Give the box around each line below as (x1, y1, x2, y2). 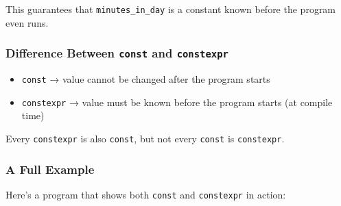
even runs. (5, 15, 49, 29)
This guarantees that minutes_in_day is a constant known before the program (5, 2, 336, 16)
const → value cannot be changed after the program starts (21, 72, 270, 86)
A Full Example (5, 160, 95, 177)
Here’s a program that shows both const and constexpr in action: (5, 187, 286, 201)
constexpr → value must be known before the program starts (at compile (21, 94, 333, 109)
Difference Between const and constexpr (5, 44, 228, 62)
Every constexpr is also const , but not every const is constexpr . (5, 131, 285, 145)
